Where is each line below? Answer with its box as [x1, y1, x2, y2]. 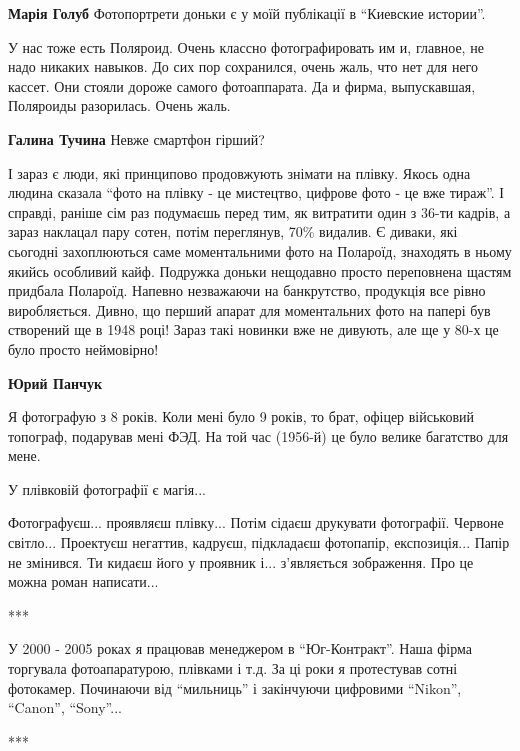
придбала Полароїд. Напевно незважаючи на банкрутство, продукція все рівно [8, 280, 486, 301]
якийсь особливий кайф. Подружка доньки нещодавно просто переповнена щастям [8, 260, 512, 281]
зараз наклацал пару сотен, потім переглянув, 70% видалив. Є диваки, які [8, 221, 458, 242]
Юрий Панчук [8, 372, 102, 393]
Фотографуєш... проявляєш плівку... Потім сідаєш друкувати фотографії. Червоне [8, 512, 504, 533]
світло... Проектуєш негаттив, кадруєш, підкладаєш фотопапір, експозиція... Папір [8, 532, 510, 553]
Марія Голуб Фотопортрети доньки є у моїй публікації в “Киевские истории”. [8, 3, 486, 23]
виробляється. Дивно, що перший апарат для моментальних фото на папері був [8, 299, 491, 320]
